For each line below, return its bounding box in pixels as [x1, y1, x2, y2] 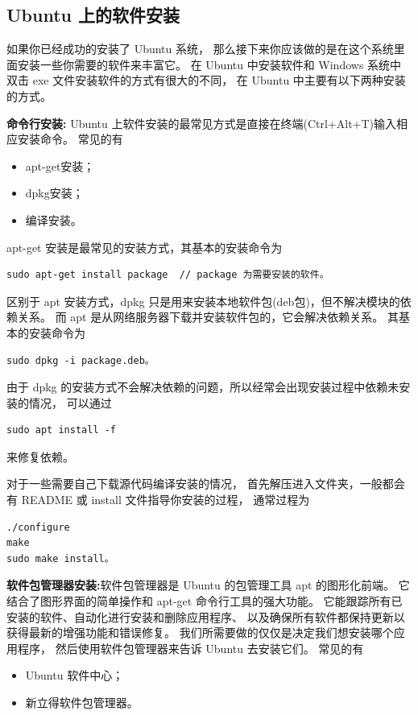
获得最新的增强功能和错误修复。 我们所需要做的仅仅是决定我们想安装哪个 [6, 624, 394, 641]
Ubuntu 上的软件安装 [6, 2, 180, 27]
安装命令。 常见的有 [17, 130, 123, 147]
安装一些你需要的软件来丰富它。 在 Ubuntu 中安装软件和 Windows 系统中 [17, 56, 402, 72]
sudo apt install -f [6, 424, 117, 436]
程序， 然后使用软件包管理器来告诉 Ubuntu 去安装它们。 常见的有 [17, 639, 364, 656]
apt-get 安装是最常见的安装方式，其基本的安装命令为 [6, 238, 283, 255]
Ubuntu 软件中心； [25, 667, 124, 684]
